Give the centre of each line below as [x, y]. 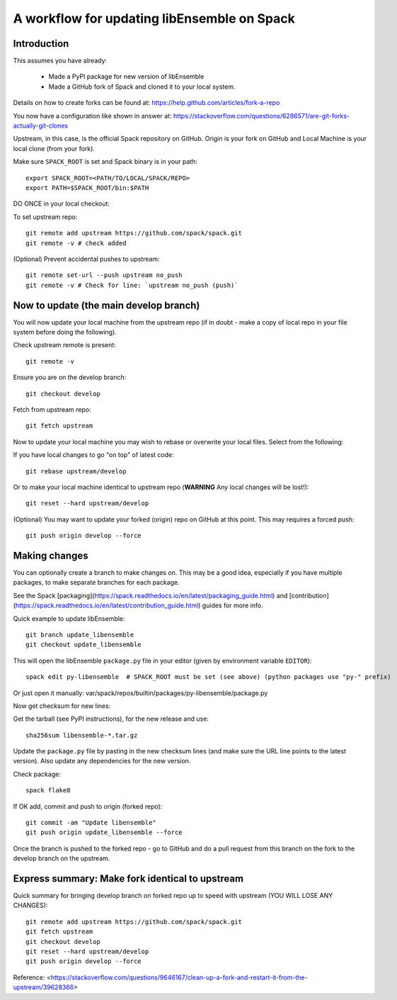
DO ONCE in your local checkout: [61, 204]
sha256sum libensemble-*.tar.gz [82, 735]
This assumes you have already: [60, 61]
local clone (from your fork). [54, 148]
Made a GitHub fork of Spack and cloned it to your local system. [142, 86]
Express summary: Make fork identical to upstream [128, 878]
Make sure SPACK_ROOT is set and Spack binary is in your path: [105, 162]
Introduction [41, 44]
